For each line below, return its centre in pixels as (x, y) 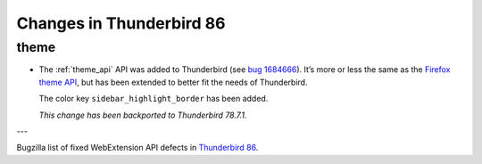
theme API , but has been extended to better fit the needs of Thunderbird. (173, 82)
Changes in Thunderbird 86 (121, 23)
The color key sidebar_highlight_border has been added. (154, 99)
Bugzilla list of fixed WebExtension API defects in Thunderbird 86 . (137, 148)
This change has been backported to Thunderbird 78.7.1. (143, 115)
